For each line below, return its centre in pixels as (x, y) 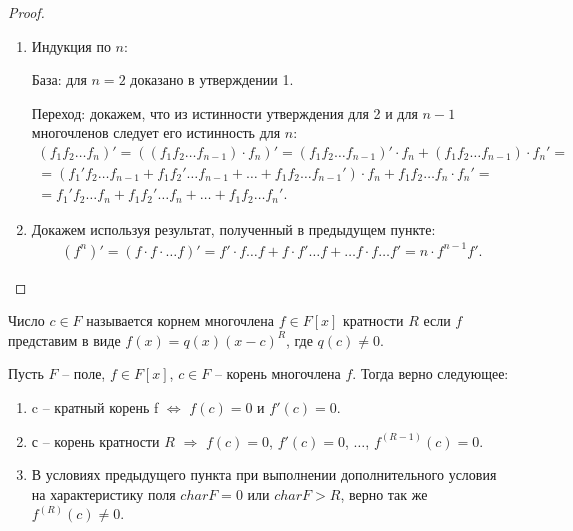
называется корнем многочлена (180, 320)
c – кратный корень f (95, 407)
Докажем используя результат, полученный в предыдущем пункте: (233, 228)
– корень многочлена (277, 373)
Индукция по (71, 45)
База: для (59, 79)
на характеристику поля (103, 493)
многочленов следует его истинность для (156, 132)
